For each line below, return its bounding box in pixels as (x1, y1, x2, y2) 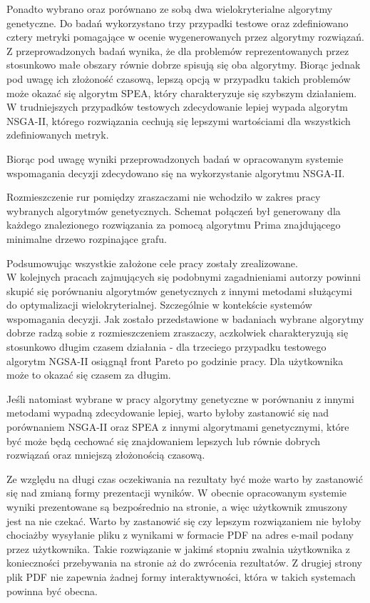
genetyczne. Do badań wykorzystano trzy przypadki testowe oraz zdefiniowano (6, 15, 349, 30)
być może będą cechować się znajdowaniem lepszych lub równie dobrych (6, 433, 321, 448)
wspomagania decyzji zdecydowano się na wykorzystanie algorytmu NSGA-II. (6, 165, 345, 180)
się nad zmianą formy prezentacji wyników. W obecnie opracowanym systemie (6, 485, 347, 500)
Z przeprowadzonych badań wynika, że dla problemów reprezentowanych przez (6, 43, 349, 58)
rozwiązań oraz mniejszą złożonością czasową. (6, 447, 205, 462)
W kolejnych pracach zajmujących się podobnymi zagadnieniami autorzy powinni (6, 269, 361, 284)
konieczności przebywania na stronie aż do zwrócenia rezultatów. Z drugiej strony (6, 555, 362, 570)
